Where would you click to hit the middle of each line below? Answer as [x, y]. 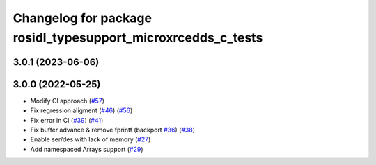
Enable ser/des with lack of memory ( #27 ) [91, 139]
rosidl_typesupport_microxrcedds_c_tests [138, 37]
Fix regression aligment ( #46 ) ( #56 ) [81, 110]
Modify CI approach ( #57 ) [67, 101]
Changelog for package [83, 18]
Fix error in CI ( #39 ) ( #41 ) [67, 120]
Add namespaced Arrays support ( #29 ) [87, 149]
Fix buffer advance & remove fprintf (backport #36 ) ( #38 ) [112, 130]
